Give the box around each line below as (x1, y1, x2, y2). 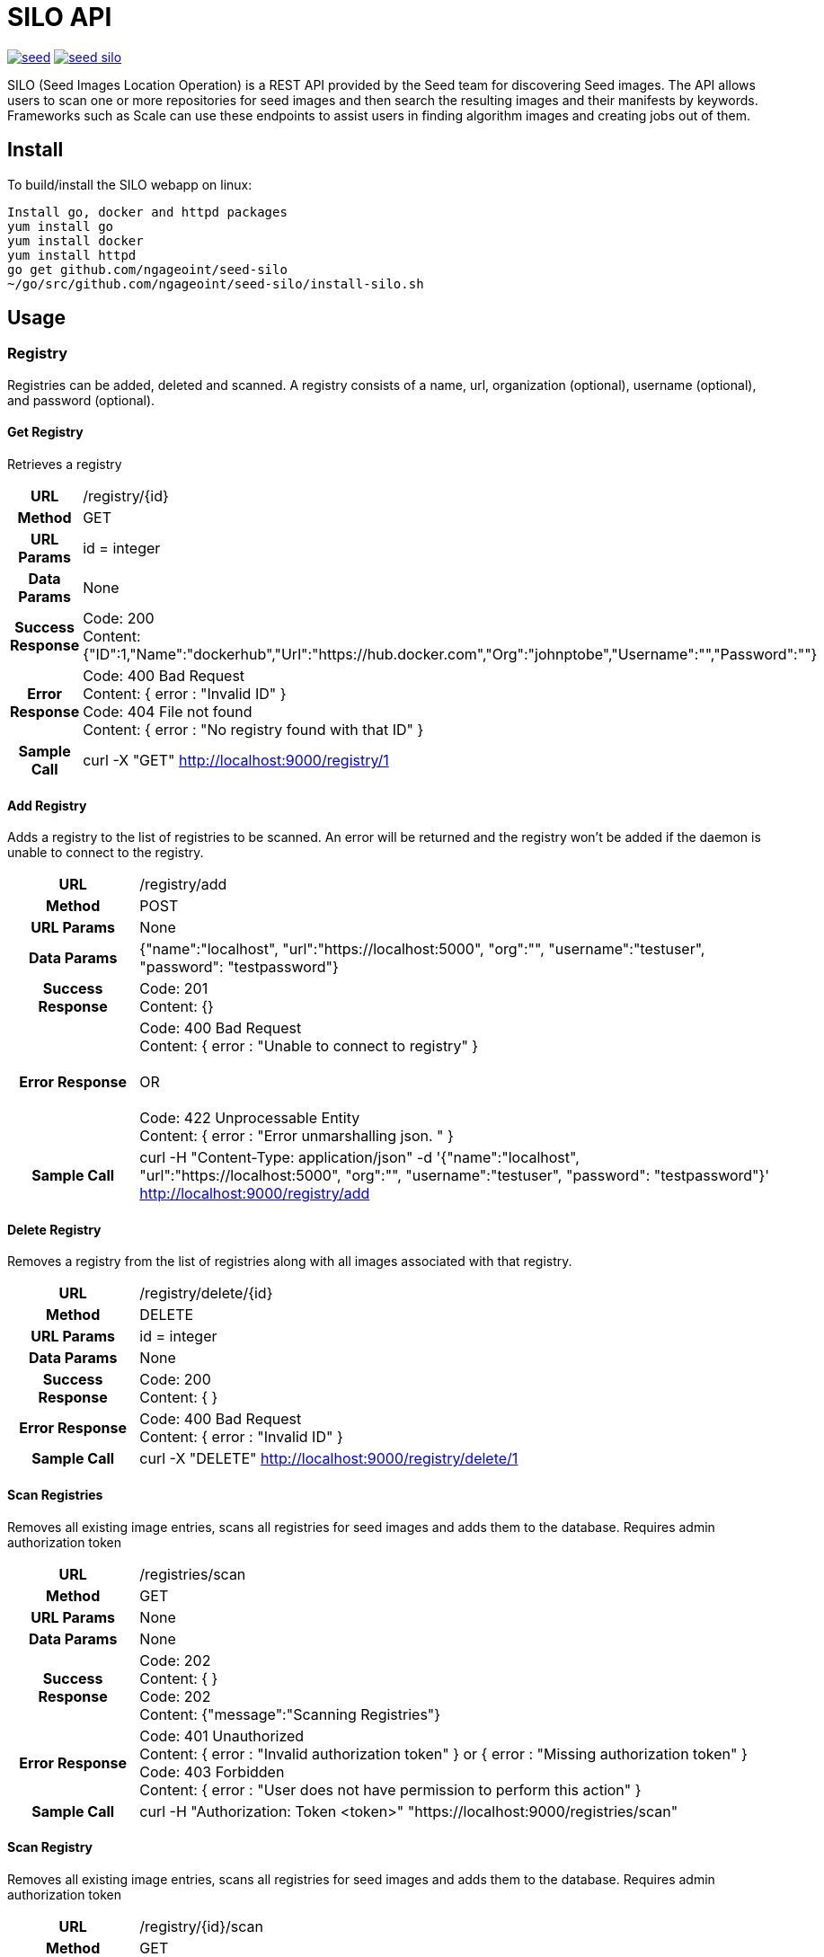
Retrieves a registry (7, 456, 122, 473)
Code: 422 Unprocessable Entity (139, 1109, 360, 1128)
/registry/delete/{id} (139, 1284, 273, 1303)
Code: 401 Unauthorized (139, 1726, 305, 1745)
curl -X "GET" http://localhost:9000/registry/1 (83, 751, 389, 770)
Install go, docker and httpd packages (7, 204, 288, 219)
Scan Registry (7, 1839, 93, 1855)
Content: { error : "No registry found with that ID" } (83, 721, 424, 739)
